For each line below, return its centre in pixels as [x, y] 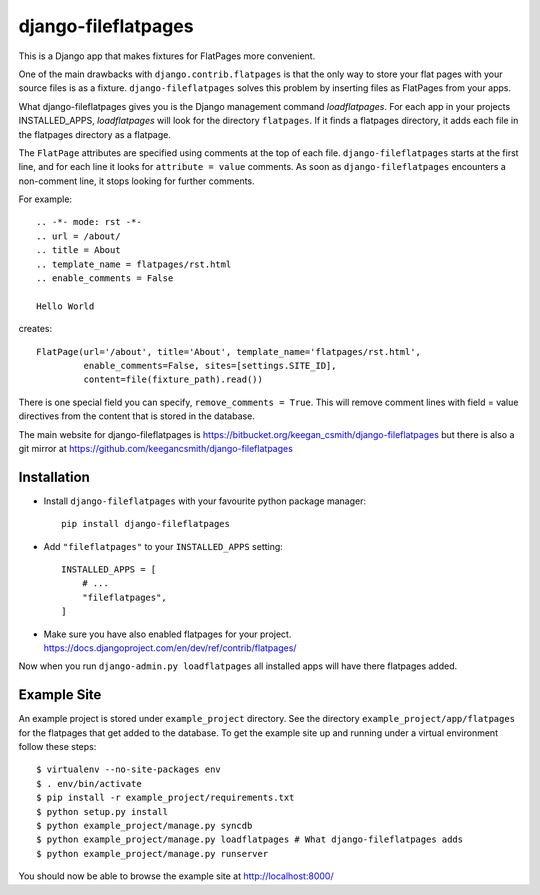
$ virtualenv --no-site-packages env [129, 769]
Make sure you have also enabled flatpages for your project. [167, 634]
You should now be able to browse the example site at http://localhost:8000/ [176, 876]
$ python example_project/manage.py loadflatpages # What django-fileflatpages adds [250, 839]
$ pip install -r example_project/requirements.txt [165, 798]
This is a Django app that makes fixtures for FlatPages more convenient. [167, 56]
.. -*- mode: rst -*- [89, 222]
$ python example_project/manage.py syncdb [144, 825]
